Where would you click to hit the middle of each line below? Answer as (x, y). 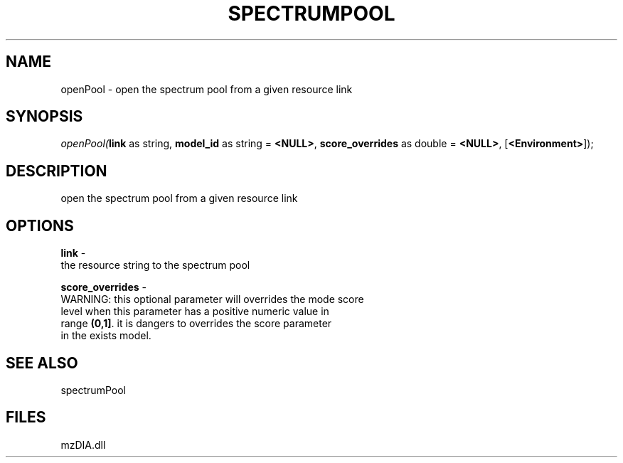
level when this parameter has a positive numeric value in (195, 312)
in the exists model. (106, 336)
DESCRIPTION (57, 171)
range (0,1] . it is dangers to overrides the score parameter (196, 324)
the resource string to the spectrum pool (155, 265)
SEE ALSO (42, 363)
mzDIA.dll (83, 445)
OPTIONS (40, 225)
